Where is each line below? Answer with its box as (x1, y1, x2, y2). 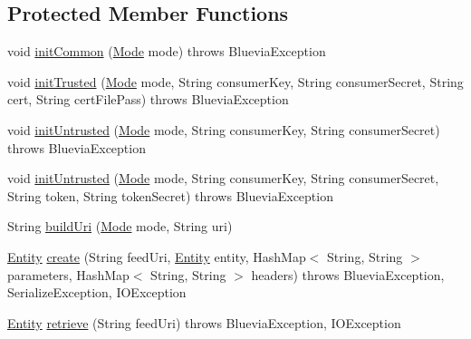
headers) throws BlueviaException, (251, 265, 445, 284)
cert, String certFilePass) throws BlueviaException (7, 90, 289, 109)
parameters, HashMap (7, 265, 130, 284)
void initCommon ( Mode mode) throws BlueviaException (7, 42, 326, 61)
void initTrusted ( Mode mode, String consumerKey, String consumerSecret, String (7, 72, 464, 91)
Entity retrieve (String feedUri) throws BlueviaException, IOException (7, 313, 401, 332)
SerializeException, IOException (7, 283, 187, 302)
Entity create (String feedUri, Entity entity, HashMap (7, 247, 306, 266)
